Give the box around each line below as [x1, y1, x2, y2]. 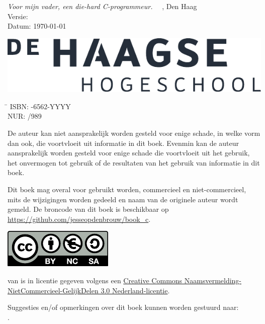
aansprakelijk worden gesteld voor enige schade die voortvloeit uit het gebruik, [8, 147, 250, 158]
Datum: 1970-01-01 [8, 21, 66, 31]
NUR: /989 [8, 111, 42, 121]
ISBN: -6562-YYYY [10, 101, 71, 111]
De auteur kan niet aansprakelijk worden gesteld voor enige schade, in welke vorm [8, 128, 260, 138]
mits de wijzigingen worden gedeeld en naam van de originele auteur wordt [8, 194, 238, 204]
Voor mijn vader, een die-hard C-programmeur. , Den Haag [8, 1, 197, 11]
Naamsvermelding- [184, 275, 242, 285]
